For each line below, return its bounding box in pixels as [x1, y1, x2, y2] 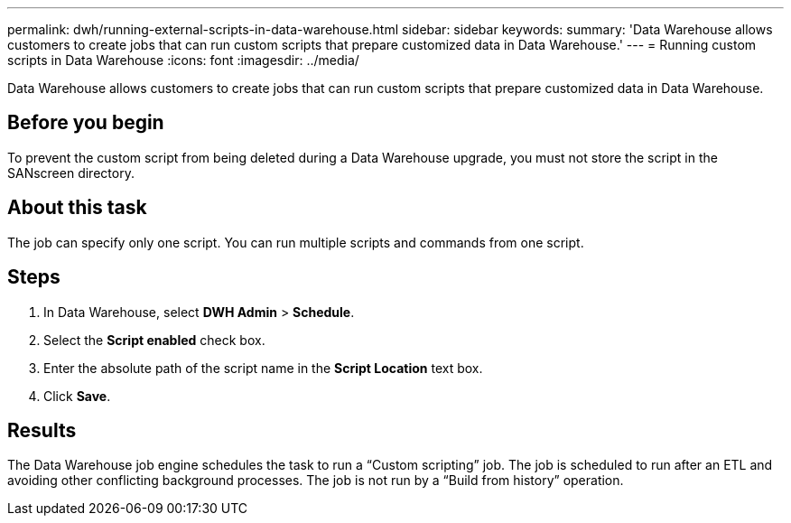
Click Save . [43, 388, 111, 404]
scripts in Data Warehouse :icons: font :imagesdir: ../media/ [7, 52, 359, 68]
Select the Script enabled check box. [43, 332, 265, 348]
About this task [7, 196, 147, 219]
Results [7, 418, 77, 442]
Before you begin [7, 111, 164, 135]
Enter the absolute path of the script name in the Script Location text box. [43, 360, 483, 376]
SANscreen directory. [7, 164, 135, 181]
